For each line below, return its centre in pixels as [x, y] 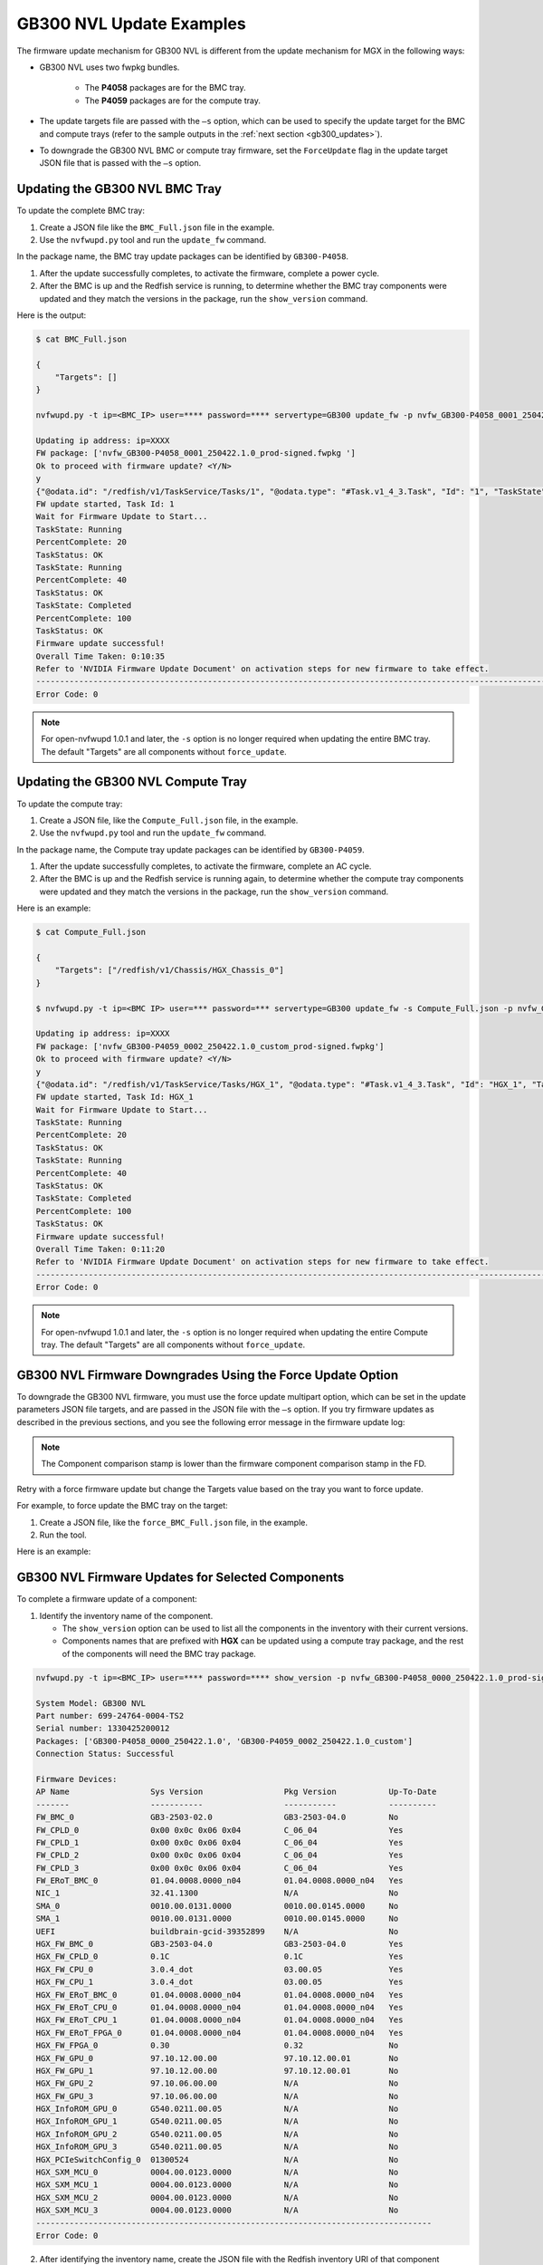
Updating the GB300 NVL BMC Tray [119, 189]
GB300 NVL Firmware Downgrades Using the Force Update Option [207, 1375]
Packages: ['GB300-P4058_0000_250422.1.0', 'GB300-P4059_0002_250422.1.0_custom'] [224, 1741]
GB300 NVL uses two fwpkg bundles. [110, 67]
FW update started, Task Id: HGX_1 [114, 1097]
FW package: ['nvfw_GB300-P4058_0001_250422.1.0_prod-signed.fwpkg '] [196, 453]
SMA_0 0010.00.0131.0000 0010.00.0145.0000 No [217, 1906]
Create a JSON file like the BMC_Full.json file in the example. [157, 227]
